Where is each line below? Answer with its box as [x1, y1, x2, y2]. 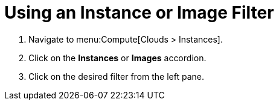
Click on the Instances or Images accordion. [28, 52, 207, 63]
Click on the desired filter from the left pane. [28, 71, 204, 82]
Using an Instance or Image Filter [4, 2, 274, 23]
